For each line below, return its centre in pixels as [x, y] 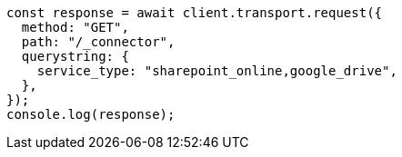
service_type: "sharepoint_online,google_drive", [217, 71]
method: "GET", [75, 27]
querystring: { [75, 56]
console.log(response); [91, 114]
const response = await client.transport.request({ [195, 13]
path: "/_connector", [98, 42]
